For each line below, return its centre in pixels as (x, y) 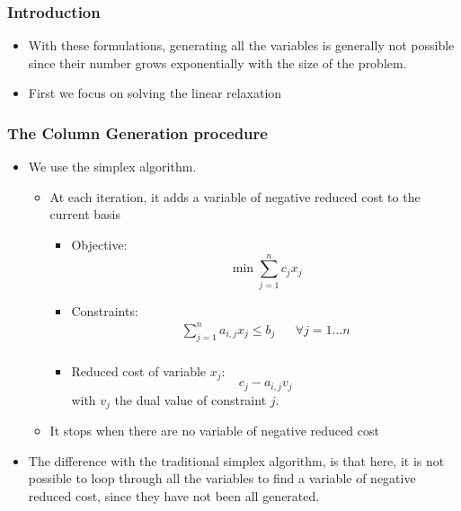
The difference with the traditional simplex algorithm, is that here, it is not (236, 460)
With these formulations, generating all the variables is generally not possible (241, 45)
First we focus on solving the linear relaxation (155, 93)
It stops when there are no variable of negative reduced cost (214, 431)
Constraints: (105, 310)
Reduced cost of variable (139, 370)
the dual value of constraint (191, 399)
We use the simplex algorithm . (112, 167)
